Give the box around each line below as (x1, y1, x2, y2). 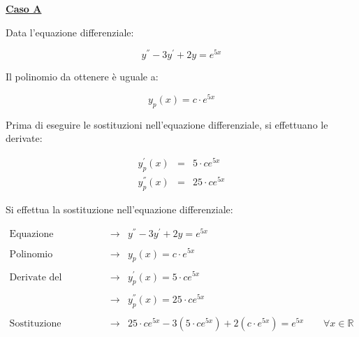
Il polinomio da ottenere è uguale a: (6, 69, 159, 84)
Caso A (6, 1, 42, 15)
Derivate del (9, 272, 62, 282)
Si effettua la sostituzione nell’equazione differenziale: (6, 201, 233, 216)
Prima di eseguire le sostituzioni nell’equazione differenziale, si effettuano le (6, 117, 328, 131)
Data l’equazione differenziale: (6, 24, 134, 39)
